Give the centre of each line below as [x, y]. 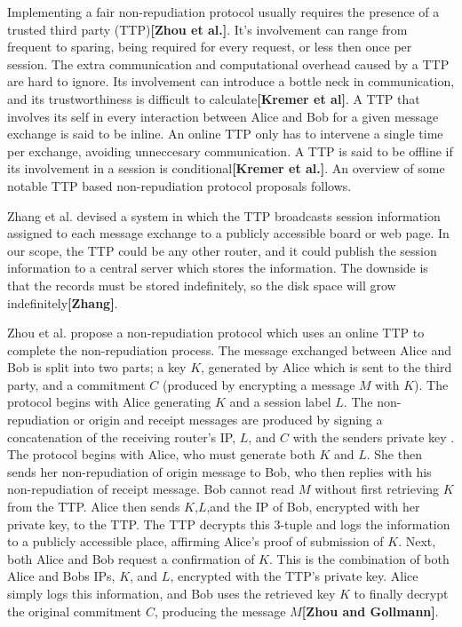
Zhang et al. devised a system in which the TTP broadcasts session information [224, 215]
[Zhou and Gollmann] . [370, 611]
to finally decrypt [401, 593]
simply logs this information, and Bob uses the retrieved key [171, 593]
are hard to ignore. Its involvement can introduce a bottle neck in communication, [231, 81]
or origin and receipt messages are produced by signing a [228, 420]
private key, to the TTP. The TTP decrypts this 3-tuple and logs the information [229, 524]
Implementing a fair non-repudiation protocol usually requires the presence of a [223, 12]
